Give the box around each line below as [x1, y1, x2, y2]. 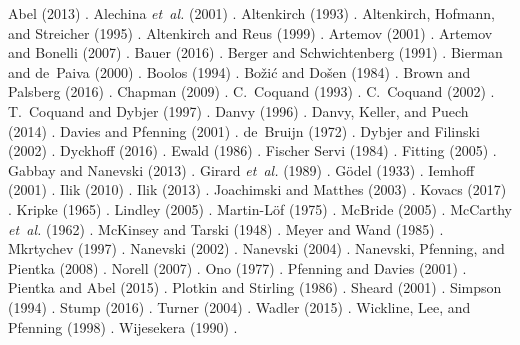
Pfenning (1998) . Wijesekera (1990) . [8, 316, 238, 337]
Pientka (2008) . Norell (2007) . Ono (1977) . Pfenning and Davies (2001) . [8, 257, 467, 278]
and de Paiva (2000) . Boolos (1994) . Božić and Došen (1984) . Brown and [8, 61, 471, 82]
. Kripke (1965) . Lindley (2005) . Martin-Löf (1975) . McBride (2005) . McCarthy [8, 198, 513, 219]
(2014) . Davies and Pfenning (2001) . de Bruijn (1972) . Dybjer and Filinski [8, 120, 480, 141]
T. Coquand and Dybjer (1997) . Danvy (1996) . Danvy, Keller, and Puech [8, 100, 469, 121]
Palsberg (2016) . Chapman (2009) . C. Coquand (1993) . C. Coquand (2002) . [8, 81, 495, 102]
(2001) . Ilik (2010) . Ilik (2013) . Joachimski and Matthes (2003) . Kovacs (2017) [8, 179, 507, 200]
